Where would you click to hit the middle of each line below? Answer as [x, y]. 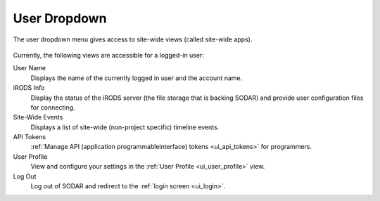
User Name [30, 68]
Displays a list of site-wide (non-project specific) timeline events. [125, 127]
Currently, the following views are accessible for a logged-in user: [108, 55]
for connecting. [53, 107]
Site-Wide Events [38, 117]
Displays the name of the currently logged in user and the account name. [137, 78]
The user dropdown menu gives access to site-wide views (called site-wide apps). [133, 39]
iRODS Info [29, 88]
